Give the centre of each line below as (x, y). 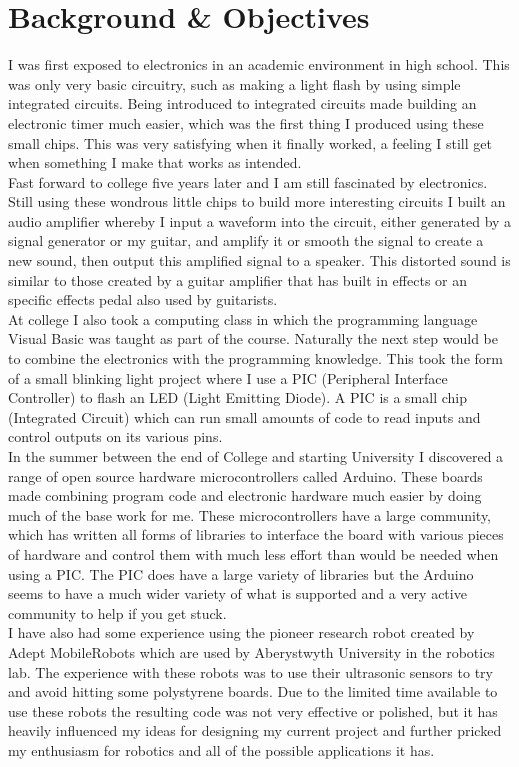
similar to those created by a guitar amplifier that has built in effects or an (237, 279)
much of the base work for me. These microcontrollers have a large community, (250, 514)
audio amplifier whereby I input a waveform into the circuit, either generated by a (260, 220)
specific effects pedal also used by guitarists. (143, 299)
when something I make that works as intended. (155, 162)
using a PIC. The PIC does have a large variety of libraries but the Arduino (241, 573)
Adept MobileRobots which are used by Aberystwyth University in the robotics (251, 651)
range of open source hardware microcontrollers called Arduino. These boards (245, 475)
